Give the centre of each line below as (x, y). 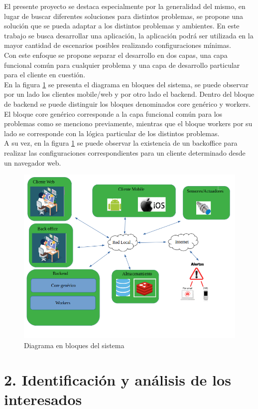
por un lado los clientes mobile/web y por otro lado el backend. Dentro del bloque (129, 94)
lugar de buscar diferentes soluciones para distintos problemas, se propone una (124, 16)
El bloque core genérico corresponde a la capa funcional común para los (113, 113)
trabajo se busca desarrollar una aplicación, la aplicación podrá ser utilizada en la (129, 35)
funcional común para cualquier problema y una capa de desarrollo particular (122, 65)
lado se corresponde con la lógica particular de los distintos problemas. (112, 133)
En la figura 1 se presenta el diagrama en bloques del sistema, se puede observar (126, 84)
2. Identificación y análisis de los (118, 379)
